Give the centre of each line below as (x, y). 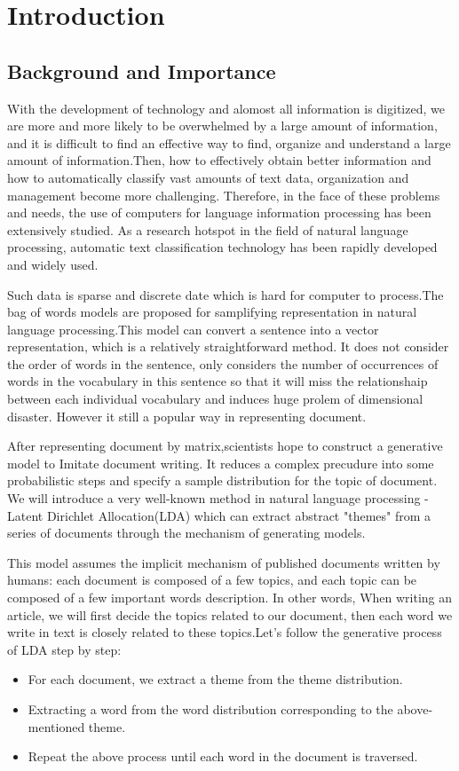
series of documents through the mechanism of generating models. (186, 533)
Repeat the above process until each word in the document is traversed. (223, 756)
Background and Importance (142, 71)
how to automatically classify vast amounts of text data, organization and (208, 177)
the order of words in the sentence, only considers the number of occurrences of (223, 363)
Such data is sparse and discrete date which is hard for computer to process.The (226, 294)
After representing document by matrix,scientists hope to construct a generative (225, 446)
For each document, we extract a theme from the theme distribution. (215, 679)
